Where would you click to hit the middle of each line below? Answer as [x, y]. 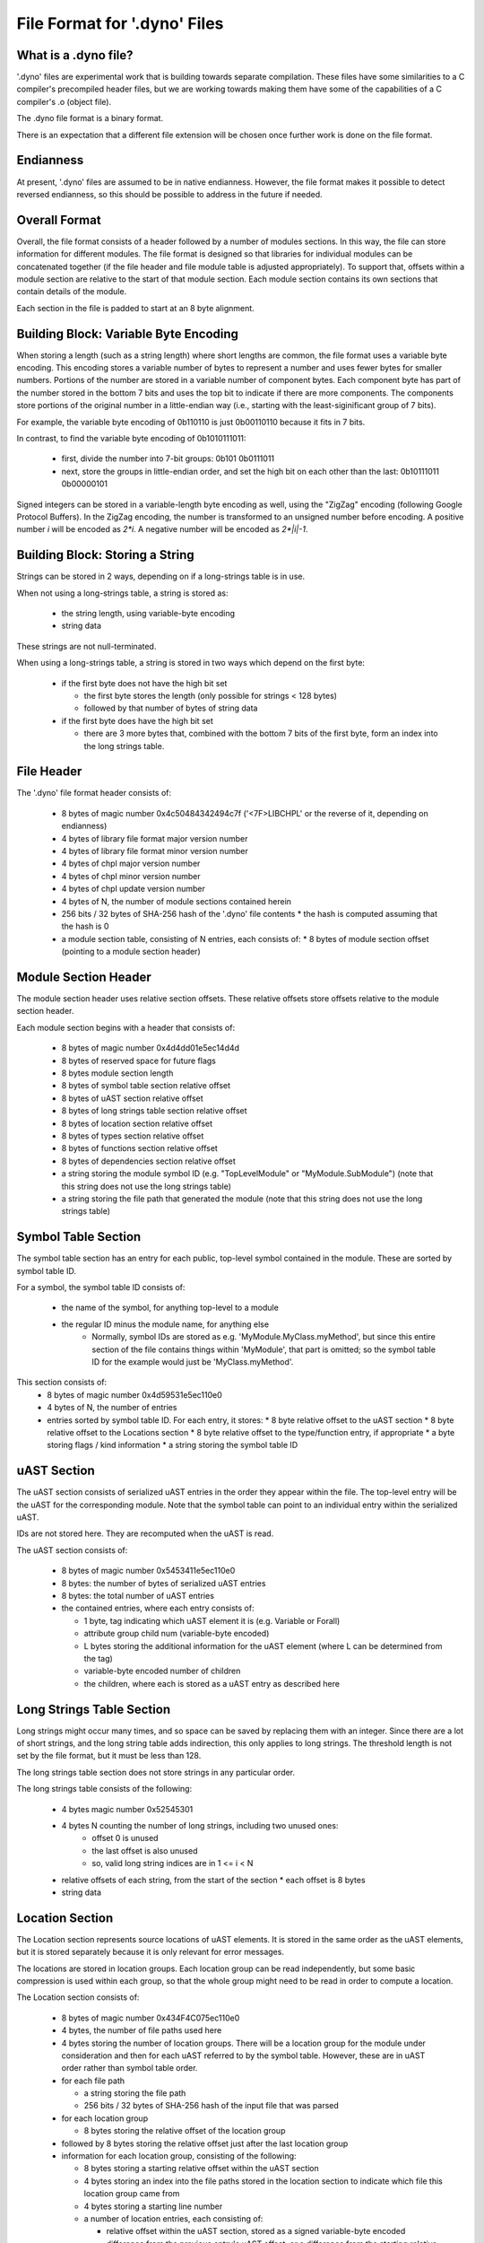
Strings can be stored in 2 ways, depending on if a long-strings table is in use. [160, 576]
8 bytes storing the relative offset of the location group [185, 2131]
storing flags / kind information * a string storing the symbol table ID [173, 1445]
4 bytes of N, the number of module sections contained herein [176, 901]
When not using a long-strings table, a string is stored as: [122, 593]
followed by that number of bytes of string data [171, 708]
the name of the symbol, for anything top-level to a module [170, 1308]
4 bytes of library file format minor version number [155, 851]
